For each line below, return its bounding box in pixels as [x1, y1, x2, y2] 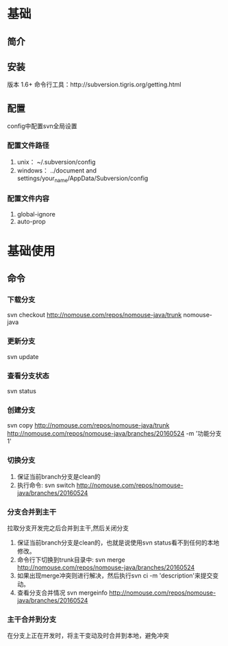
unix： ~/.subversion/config [16, 158, 96, 166]
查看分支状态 [7, 371, 50, 380]
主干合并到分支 [7, 614, 57, 624]
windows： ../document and [16, 166, 97, 175]
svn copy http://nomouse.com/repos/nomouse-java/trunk [7, 421, 170, 430]
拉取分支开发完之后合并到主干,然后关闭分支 [7, 523, 129, 532]
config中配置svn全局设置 [7, 122, 77, 130]
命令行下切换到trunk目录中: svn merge [16, 556, 125, 564]
